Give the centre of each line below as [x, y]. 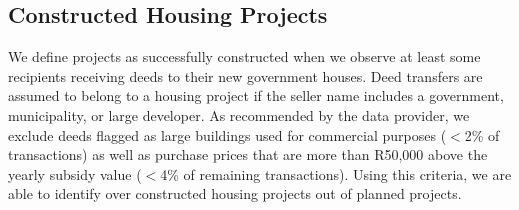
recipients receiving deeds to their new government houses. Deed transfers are [245, 75]
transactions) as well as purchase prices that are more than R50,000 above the [248, 154]
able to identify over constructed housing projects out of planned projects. [235, 193]
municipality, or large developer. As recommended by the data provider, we [239, 114]
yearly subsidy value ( [75, 173]
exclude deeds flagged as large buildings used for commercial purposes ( [227, 134]
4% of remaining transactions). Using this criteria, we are [336, 173]
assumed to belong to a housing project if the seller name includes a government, [256, 95]
